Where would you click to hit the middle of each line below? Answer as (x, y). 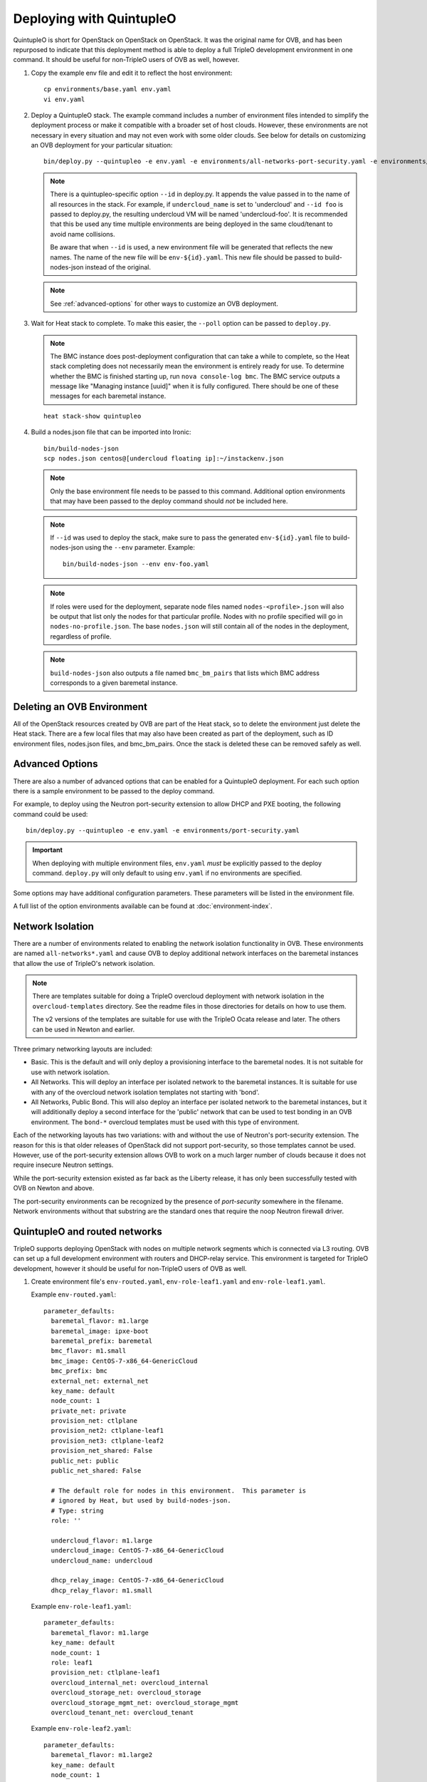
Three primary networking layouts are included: (83, 1049)
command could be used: (51, 814)
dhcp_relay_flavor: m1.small (102, 1590)
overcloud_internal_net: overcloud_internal (130, 1683)
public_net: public (85, 1461)
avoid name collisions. (83, 234)
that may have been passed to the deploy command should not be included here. (169, 501)
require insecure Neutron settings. (63, 1165)
